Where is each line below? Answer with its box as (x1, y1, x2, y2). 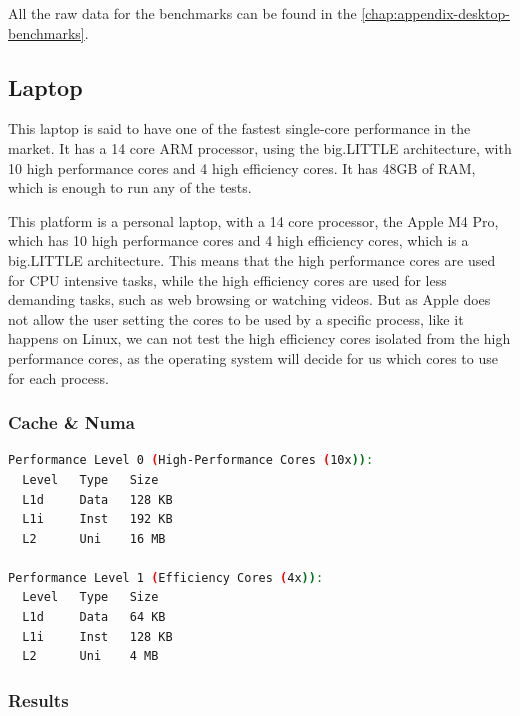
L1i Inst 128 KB (22, 629, 173, 644)
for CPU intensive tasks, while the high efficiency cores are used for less (8, 269, 447, 290)
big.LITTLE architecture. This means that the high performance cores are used (8, 249, 496, 270)
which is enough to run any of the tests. (8, 177, 252, 198)
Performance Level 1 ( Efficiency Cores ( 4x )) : (8, 570, 324, 585)
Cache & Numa (8, 410, 135, 435)
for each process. (8, 367, 109, 388)
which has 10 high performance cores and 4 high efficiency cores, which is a (8, 230, 469, 251)
